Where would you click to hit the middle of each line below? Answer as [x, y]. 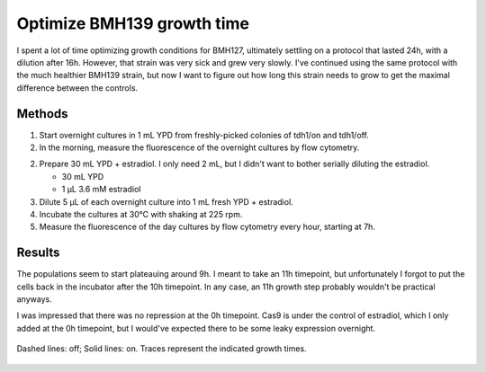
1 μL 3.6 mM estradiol [101, 190]
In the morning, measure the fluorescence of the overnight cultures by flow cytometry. [199, 147]
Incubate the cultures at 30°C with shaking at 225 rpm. [141, 214]
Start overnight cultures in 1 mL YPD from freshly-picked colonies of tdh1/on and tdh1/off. [204, 135]
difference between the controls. [77, 88]
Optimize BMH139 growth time [133, 23]
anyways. [35, 299]
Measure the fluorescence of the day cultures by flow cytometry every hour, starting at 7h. [207, 227]
